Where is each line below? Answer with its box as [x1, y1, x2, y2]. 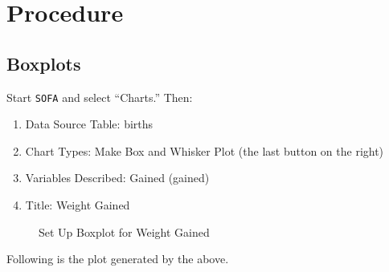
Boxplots [6, 51, 81, 75]
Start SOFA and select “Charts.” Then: [6, 88, 193, 105]
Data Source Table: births [25, 116, 154, 132]
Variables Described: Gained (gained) [25, 169, 210, 186]
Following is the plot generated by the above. [6, 250, 229, 267]
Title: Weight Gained [25, 197, 130, 213]
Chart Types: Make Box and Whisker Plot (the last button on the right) [25, 142, 384, 159]
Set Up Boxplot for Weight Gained [39, 223, 210, 240]
